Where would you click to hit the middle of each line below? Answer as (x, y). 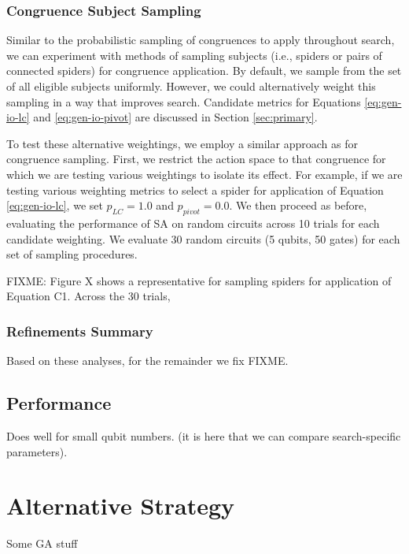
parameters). (37, 451)
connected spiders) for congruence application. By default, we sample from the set (204, 71)
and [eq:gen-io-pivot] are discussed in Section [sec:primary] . (175, 117)
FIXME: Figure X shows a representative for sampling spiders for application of (199, 280)
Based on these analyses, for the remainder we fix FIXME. (147, 361)
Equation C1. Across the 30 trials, (88, 296)
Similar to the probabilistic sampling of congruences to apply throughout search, (201, 40)
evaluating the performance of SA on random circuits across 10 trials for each (193, 223)
